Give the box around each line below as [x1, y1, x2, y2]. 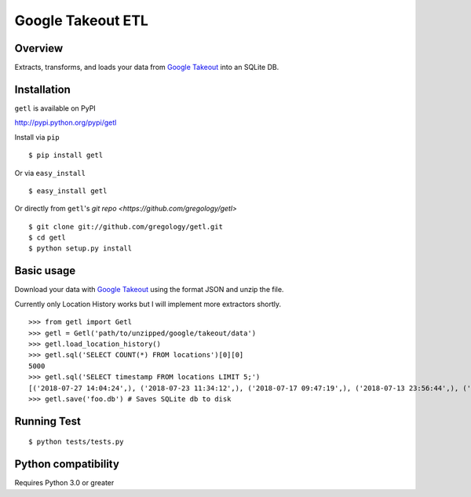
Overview [14, 42, 64, 55]
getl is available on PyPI [14, 103, 96, 113]
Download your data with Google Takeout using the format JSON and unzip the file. [14, 285, 284, 294]
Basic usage [14, 264, 76, 278]
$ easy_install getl [28, 186, 108, 196]
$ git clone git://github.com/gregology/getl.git [28, 222, 224, 231]
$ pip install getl [28, 151, 104, 160]
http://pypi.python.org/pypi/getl [14, 118, 117, 127]
